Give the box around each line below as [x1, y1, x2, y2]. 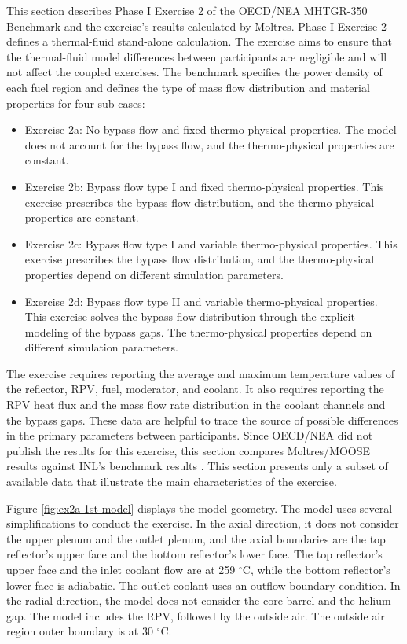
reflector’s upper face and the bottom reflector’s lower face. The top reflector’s [6, 546, 383, 562]
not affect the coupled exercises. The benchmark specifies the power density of [6, 64, 383, 80]
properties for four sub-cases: [6, 94, 145, 111]
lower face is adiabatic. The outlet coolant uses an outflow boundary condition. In [6, 576, 401, 593]
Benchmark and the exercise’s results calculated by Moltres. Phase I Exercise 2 [6, 17, 387, 34]
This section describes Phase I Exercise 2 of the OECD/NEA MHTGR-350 [6, 2, 368, 18]
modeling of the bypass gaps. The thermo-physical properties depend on [24, 323, 372, 340]
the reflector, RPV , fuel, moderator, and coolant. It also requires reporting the [6, 381, 384, 397]
